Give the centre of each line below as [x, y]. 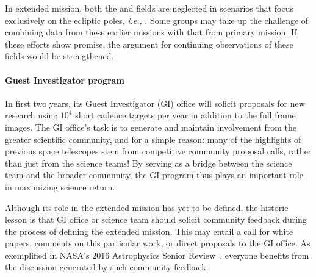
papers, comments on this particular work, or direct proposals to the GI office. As [158, 243]
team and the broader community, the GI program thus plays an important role [154, 175]
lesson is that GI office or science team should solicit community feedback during [156, 219]
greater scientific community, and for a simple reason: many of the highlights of [153, 139]
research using [31, 115]
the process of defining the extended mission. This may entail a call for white [149, 231]
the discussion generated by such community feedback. [107, 267]
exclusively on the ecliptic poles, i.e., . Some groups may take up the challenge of [157, 20]
